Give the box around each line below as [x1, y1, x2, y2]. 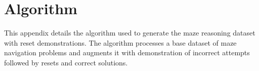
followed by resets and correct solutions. [4, 57, 128, 67]
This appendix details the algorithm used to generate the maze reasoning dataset [4, 27, 255, 38]
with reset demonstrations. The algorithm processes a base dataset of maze [4, 37, 237, 48]
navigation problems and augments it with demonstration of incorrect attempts [4, 47, 250, 58]
